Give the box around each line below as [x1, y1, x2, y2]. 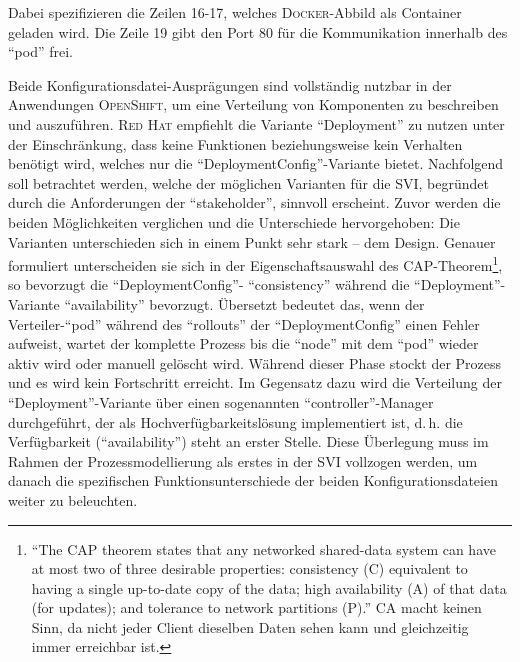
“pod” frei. [8, 41, 74, 62]
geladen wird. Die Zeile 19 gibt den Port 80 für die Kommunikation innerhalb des [8, 21, 508, 42]
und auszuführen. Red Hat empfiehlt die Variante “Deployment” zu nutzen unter [8, 113, 505, 134]
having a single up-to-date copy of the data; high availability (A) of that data [31, 577, 507, 598]
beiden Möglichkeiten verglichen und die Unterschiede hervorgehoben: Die [8, 211, 460, 232]
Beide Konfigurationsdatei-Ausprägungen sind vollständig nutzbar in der [8, 74, 452, 95]
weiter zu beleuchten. [8, 489, 138, 510]
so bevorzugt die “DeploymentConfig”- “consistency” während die [8, 274, 410, 295]
